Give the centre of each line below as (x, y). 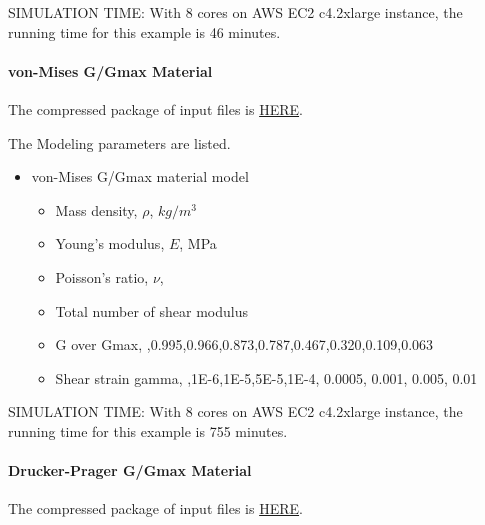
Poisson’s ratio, (102, 276)
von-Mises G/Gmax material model (140, 176)
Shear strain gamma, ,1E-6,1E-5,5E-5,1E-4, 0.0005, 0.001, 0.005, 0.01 (266, 377)
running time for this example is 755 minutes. (148, 430)
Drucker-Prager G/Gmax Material (130, 470)
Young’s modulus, (110, 243)
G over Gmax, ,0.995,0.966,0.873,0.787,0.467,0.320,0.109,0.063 (244, 344)
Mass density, (96, 209)
